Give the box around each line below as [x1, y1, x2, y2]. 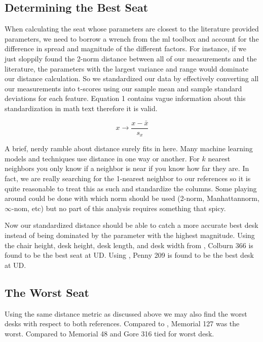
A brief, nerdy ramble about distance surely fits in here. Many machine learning [5, 143, 253, 154]
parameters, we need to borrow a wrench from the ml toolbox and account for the [5, 33, 259, 44]
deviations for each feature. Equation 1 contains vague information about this [5, 93, 246, 104]
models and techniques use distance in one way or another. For [5, 153, 200, 163]
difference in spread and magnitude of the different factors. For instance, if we [5, 43, 247, 54]
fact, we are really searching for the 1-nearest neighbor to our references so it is [5, 173, 251, 184]
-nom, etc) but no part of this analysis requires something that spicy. [12, 202, 226, 213]
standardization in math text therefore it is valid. [5, 102, 158, 113]
